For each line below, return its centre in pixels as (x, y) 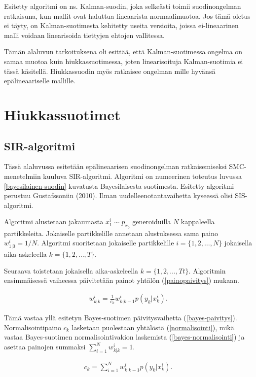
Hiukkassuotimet (62, 114)
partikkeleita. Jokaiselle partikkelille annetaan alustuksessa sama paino (111, 233)
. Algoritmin (207, 270)
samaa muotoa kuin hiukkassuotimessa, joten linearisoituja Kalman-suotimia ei (124, 61)
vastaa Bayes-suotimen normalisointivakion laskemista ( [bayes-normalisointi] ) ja (124, 337)
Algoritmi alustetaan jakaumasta (54, 222)
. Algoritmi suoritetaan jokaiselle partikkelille (106, 243)
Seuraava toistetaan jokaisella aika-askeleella (71, 270)
